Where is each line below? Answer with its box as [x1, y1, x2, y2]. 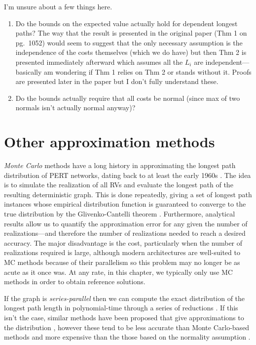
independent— [205, 56, 250, 67]
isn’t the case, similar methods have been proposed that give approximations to [4, 312, 244, 322]
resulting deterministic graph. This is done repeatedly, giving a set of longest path [4, 189, 252, 199]
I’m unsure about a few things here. [4, 1, 112, 11]
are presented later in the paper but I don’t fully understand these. [15, 76, 219, 86]
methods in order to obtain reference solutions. [4, 276, 146, 287]
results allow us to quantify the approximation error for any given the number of [4, 218, 248, 228]
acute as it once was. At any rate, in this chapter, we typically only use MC [4, 266, 233, 277]
